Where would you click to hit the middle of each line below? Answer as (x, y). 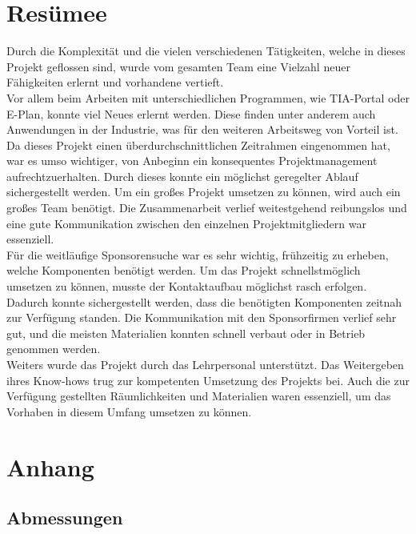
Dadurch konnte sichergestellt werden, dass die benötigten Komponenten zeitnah (204, 301)
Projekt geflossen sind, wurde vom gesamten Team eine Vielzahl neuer (178, 66)
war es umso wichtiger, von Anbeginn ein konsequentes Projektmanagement (192, 161)
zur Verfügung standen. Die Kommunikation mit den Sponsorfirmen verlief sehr (202, 317)
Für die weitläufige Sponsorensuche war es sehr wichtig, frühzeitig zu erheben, (198, 254)
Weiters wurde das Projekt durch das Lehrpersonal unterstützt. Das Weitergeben (205, 364)
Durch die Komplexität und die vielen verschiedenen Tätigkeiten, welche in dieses (206, 51)
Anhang (50, 466)
